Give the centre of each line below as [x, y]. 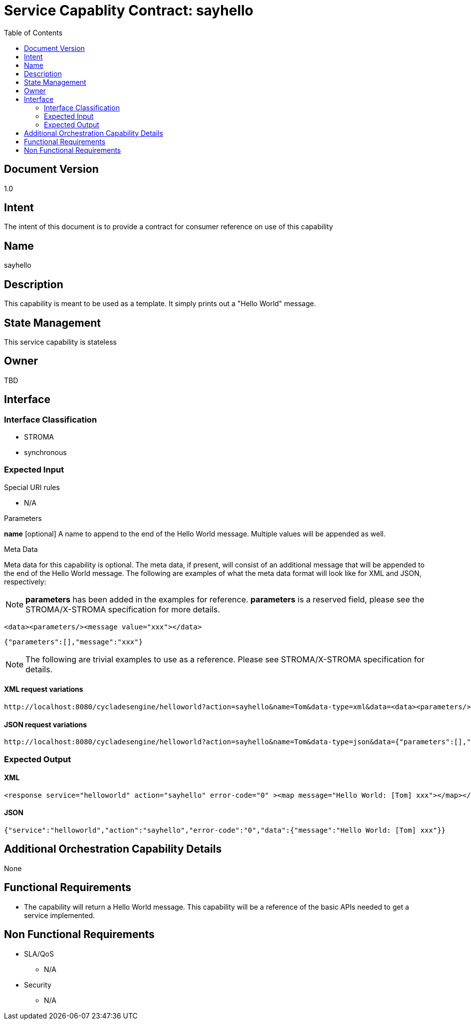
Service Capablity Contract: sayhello [129, 10]
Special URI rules [32, 487]
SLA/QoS [39, 954]
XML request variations [44, 689]
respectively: [25, 581]
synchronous [45, 453]
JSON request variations [46, 724]
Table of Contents [33, 32]
